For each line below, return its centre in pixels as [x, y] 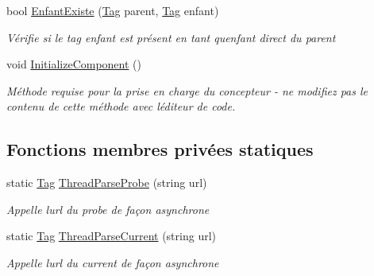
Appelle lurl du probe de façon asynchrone [108, 209]
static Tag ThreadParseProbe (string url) [107, 183]
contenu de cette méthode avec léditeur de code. [121, 106]
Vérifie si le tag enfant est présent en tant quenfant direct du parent [171, 37]
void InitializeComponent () [74, 64]
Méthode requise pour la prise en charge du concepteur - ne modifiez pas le [187, 90]
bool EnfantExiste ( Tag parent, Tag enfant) [113, 10]
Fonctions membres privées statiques [160, 149]
